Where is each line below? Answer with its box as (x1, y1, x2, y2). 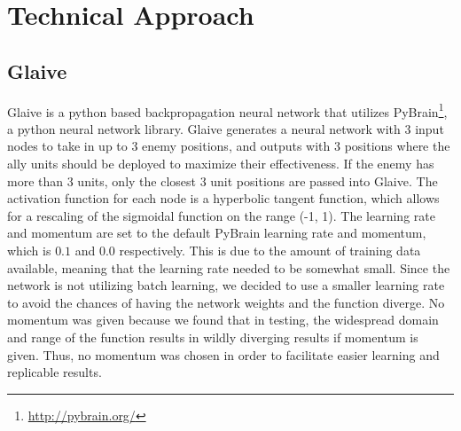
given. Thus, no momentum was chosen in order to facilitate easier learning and (7, 345, 440, 364)
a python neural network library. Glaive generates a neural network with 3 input (7, 119, 444, 137)
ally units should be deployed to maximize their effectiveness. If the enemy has (7, 154, 434, 173)
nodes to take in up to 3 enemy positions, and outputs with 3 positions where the (7, 137, 450, 155)
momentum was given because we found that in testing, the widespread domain (7, 310, 439, 329)
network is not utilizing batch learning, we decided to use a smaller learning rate (7, 276, 445, 294)
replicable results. (7, 363, 102, 381)
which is (7, 240, 51, 259)
